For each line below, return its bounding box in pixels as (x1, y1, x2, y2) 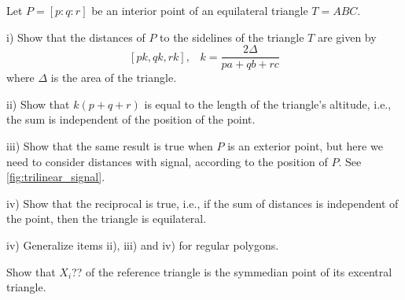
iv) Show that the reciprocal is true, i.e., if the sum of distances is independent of (6, 194, 399, 211)
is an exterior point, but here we (227, 138, 383, 154)
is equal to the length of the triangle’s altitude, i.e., (144, 95, 392, 112)
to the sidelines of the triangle (160, 28, 304, 45)
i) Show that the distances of (6, 28, 145, 45)
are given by (317, 28, 377, 45)
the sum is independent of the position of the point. (6, 111, 256, 128)
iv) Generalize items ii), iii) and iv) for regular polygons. (6, 237, 279, 253)
